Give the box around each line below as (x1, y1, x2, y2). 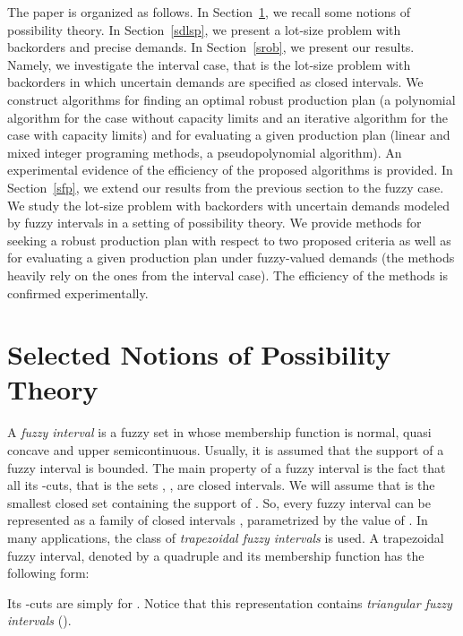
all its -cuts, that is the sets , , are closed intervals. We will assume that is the (7, 476, 435, 494)
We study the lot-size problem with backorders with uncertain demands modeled (7, 195, 450, 214)
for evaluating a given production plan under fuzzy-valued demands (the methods (7, 248, 455, 267)
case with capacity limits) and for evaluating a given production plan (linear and (7, 125, 450, 144)
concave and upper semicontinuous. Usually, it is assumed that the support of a (7, 441, 444, 459)
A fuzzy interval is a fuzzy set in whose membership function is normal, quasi (7, 423, 432, 442)
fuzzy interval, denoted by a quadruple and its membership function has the (7, 546, 424, 564)
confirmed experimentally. (7, 283, 149, 302)
